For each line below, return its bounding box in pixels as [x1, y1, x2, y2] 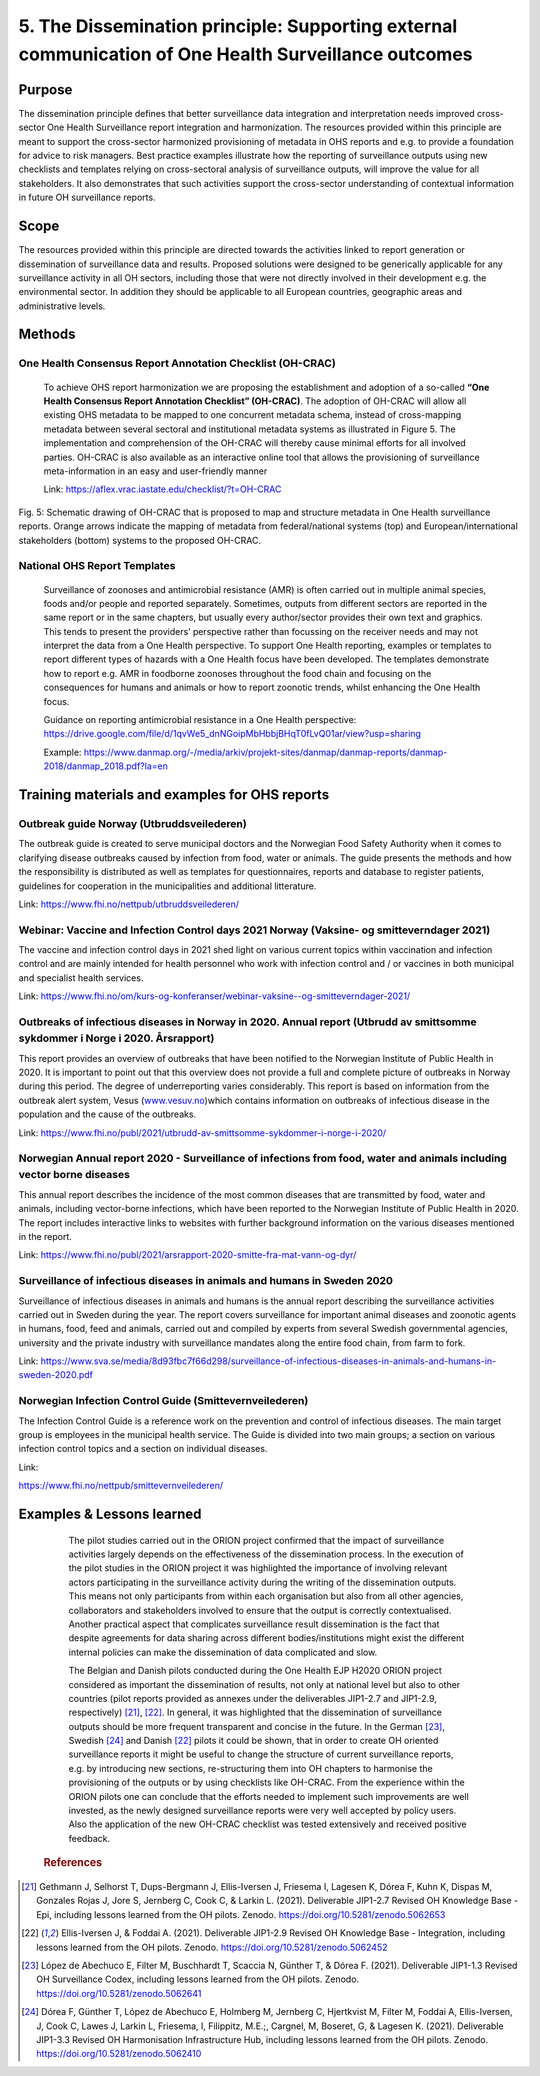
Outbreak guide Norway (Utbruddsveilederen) [18, 816, 247, 830]
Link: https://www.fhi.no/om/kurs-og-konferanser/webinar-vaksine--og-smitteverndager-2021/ [18, 990, 411, 1002]
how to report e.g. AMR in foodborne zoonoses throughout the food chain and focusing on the [43, 667, 432, 679]
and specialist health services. [18, 971, 144, 984]
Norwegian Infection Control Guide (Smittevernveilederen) [18, 1394, 309, 1408]
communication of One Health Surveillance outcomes [18, 43, 474, 65]
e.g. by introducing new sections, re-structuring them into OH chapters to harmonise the [68, 1762, 434, 1774]
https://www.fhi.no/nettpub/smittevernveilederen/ [18, 1480, 224, 1492]
